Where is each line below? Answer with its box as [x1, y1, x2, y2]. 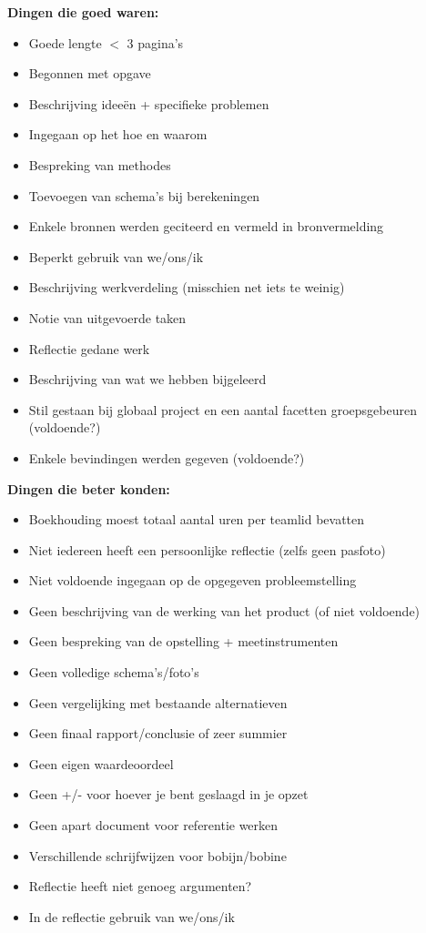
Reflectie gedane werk [28, 339, 150, 358]
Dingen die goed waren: [7, 3, 159, 21]
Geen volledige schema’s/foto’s [28, 663, 199, 682]
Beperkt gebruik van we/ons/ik [28, 247, 204, 266]
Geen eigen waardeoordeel [28, 754, 174, 773]
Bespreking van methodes [28, 155, 171, 174]
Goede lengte [28, 33, 102, 52]
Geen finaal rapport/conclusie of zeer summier [28, 724, 288, 743]
